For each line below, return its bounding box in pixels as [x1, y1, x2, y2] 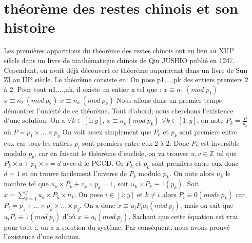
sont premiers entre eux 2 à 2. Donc [82, 137, 189, 148]
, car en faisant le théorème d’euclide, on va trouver [35, 148, 189, 158]
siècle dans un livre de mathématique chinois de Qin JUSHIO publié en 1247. [4, 55, 235, 65]
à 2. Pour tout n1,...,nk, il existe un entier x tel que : [4, 84, 162, 94]
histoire [4, 17, 56, 37]
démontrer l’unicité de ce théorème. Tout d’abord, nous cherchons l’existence [4, 105, 233, 115]
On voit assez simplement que [62, 127, 152, 137]
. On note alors [169, 168, 214, 178]
